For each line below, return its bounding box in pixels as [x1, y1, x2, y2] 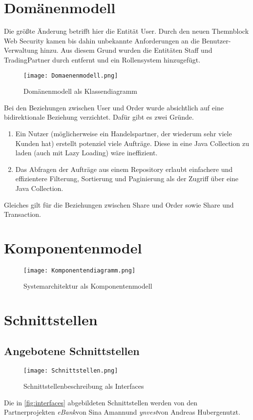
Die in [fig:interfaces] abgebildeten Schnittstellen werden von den [4, 397, 197, 407]
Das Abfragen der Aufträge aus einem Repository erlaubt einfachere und [15, 164, 233, 174]
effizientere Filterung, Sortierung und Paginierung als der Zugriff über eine [15, 173, 239, 184]
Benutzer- [202, 35, 231, 45]
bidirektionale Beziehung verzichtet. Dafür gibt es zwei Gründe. [4, 112, 194, 122]
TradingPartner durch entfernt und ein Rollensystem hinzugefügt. [4, 54, 201, 64]
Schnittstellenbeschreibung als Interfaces [23, 381, 144, 391]
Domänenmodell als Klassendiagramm [23, 86, 138, 96]
